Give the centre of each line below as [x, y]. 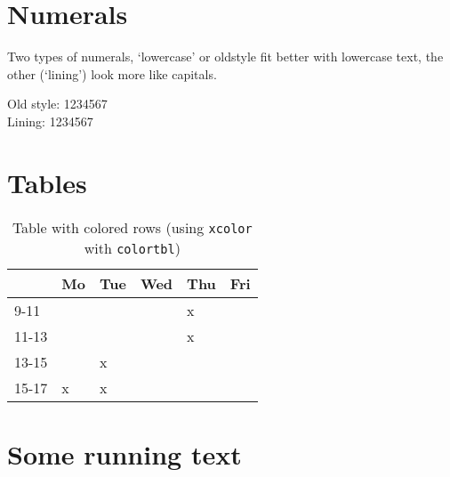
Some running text [125, 453]
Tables [47, 182]
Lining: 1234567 [50, 121]
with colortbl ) [132, 247]
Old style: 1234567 [57, 104]
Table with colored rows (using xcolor [132, 227]
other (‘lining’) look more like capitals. [112, 73]
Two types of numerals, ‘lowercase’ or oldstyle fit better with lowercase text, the [225, 57]
